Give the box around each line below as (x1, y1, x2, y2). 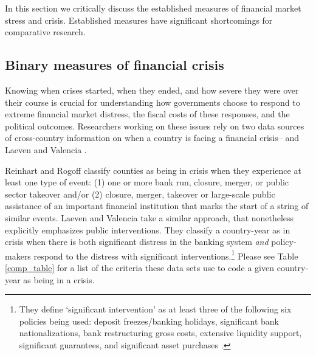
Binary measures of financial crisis (5, 55, 224, 74)
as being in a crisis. (23, 273, 95, 286)
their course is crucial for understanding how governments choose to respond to (5, 95, 300, 108)
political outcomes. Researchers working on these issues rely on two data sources (5, 119, 304, 132)
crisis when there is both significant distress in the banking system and (5, 235, 269, 248)
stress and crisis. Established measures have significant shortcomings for (5, 13, 273, 26)
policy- (271, 235, 297, 248)
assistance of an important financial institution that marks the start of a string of (5, 199, 309, 212)
